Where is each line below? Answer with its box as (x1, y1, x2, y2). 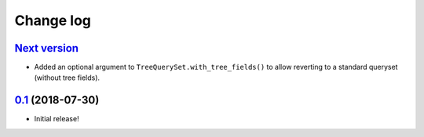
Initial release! (34, 114, 79, 124)
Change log (14, 12, 92, 29)
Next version (14, 41, 79, 55)
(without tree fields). (34, 73, 101, 82)
